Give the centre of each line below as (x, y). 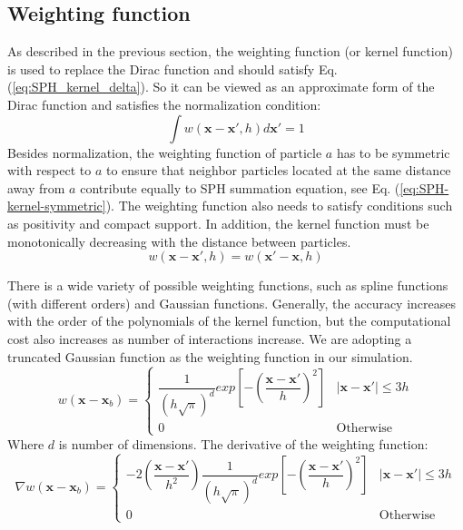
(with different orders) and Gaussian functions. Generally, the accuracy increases (232, 303)
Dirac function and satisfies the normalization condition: (164, 104)
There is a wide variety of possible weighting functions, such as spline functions (228, 285)
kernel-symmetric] (57, 206)
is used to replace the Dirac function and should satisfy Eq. (172, 69)
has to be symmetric (393, 152)
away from (36, 187)
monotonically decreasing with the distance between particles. (179, 241)
